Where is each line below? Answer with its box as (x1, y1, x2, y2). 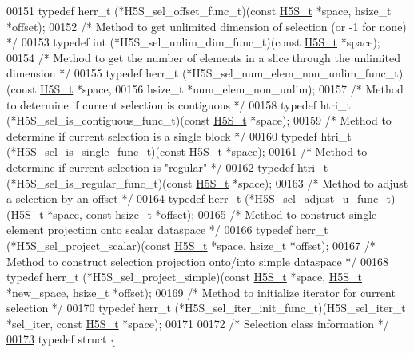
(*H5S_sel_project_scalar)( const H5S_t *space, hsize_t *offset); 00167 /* (6, 236, 376, 253)
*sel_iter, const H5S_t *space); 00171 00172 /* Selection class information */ (6, 315, 389, 331)
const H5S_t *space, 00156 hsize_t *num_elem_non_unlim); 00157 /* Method (10, 80, 404, 97)
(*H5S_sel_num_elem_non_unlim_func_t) (181, 65, 404, 81)
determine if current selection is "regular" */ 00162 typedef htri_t (6, 158, 328, 175)
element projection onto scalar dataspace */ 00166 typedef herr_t (6, 221, 328, 238)
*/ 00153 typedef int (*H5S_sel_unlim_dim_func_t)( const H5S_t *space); (6, 34, 380, 50)
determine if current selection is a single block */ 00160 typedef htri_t (6, 127, 352, 144)
